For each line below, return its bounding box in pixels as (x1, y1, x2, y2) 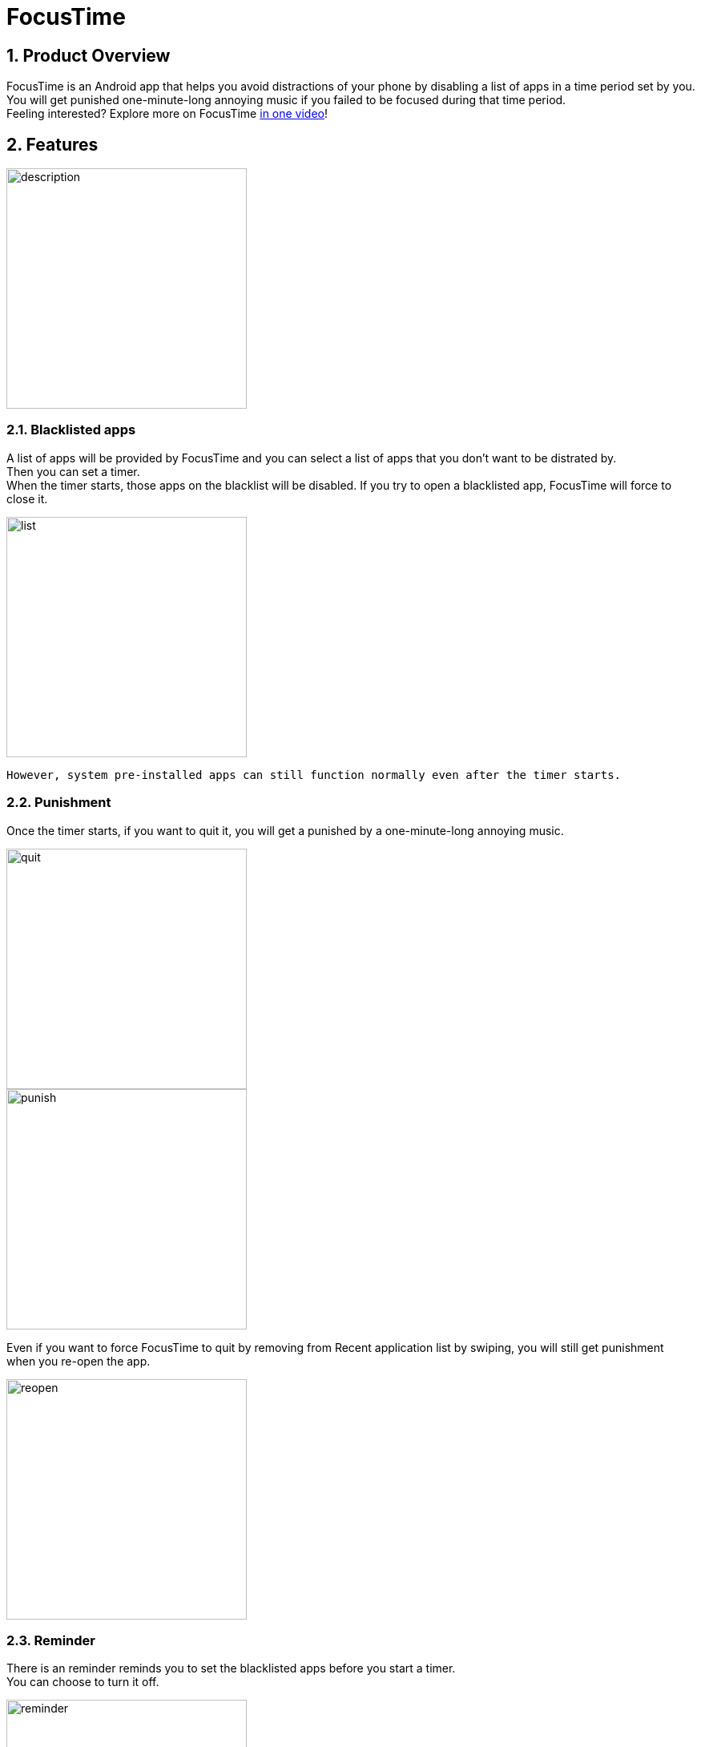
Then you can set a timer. (6, 464, 140, 478)
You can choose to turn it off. (6, 1675, 159, 1689)
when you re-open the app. (6, 1354, 151, 1368)
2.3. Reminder (6, 1632, 96, 1648)
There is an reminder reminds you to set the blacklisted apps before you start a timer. (6, 1661, 456, 1676)
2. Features (6, 134, 99, 155)
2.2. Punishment (6, 794, 111, 811)
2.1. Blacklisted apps (6, 422, 136, 438)
